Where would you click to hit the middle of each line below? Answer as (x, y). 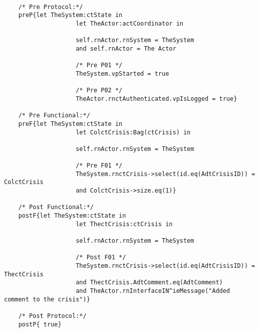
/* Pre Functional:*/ (54, 116)
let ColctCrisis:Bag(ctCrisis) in (133, 132)
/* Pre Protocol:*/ (51, 7)
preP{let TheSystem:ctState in (70, 15)
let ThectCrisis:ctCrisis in (124, 224)
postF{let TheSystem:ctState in (72, 216)
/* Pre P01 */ (99, 65)
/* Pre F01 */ (99, 166)
